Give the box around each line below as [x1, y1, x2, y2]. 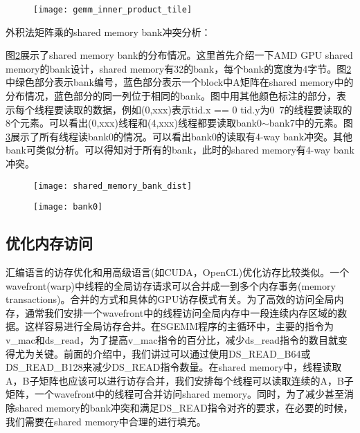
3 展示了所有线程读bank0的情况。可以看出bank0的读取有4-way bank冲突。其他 [6, 129, 352, 143]
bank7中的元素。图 [269, 116, 353, 130]
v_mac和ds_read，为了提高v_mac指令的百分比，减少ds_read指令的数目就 [6, 333, 339, 347]
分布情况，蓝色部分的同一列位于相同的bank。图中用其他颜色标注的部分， [6, 89, 336, 103]
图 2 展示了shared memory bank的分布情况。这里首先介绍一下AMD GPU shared [6, 48, 353, 62]
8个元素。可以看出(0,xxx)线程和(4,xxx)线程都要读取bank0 [6, 116, 262, 130]
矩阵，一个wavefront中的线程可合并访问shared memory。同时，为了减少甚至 [6, 387, 345, 401]
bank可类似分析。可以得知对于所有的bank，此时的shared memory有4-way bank [6, 142, 354, 157]
